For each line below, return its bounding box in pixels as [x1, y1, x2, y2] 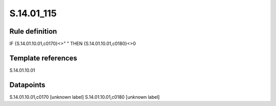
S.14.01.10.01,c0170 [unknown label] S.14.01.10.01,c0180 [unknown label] [9, 94, 160, 100]
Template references [9, 54, 78, 62]
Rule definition [9, 27, 57, 36]
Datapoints [9, 81, 45, 89]
